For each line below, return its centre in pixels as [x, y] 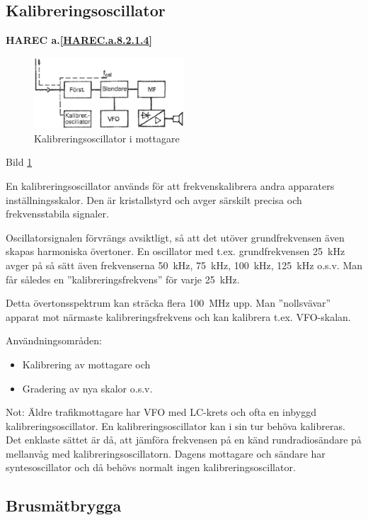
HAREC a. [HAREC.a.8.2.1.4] [79, 40]
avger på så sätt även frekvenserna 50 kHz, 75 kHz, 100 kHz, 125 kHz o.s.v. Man [184, 265]
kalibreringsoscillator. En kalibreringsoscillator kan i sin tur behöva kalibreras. [176, 425]
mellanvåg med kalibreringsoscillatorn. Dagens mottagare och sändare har [166, 453]
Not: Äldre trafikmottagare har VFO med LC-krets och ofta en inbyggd [161, 412]
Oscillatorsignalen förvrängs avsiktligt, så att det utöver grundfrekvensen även [175, 237]
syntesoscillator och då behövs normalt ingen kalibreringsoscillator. [151, 467]
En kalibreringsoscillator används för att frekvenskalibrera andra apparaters [170, 185]
